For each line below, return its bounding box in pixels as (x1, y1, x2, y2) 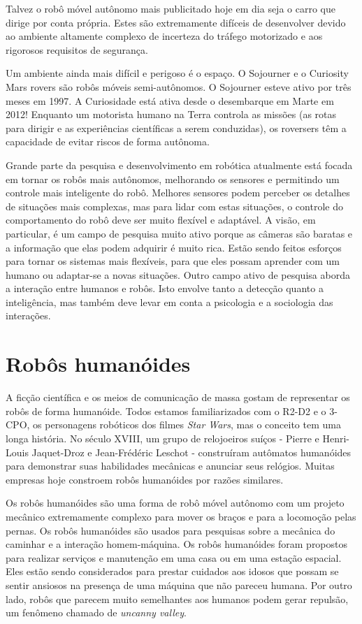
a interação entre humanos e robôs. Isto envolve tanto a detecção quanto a (6, 281, 324, 296)
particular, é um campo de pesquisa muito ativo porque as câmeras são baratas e (6, 226, 353, 240)
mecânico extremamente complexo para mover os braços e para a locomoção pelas (6, 509, 356, 523)
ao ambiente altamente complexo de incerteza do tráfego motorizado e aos (6, 29, 323, 43)
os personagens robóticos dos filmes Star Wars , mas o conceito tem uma (33, 417, 341, 432)
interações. (6, 308, 51, 323)
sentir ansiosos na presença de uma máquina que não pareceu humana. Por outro (6, 577, 352, 592)
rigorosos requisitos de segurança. (6, 42, 148, 57)
